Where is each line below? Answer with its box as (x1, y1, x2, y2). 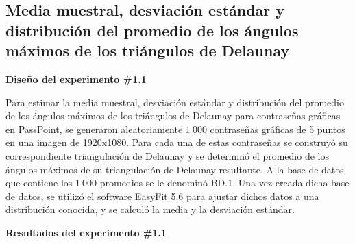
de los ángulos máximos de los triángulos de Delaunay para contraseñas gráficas (5, 108, 341, 123)
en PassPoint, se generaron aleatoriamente (5, 121, 183, 136)
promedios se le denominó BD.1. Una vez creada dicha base (99, 175, 350, 190)
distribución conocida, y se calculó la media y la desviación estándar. (5, 202, 295, 217)
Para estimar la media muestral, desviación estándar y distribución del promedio (5, 95, 344, 109)
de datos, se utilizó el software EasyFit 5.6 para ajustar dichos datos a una (5, 188, 319, 203)
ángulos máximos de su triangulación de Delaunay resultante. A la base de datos (5, 162, 344, 176)
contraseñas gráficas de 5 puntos (210, 121, 345, 136)
